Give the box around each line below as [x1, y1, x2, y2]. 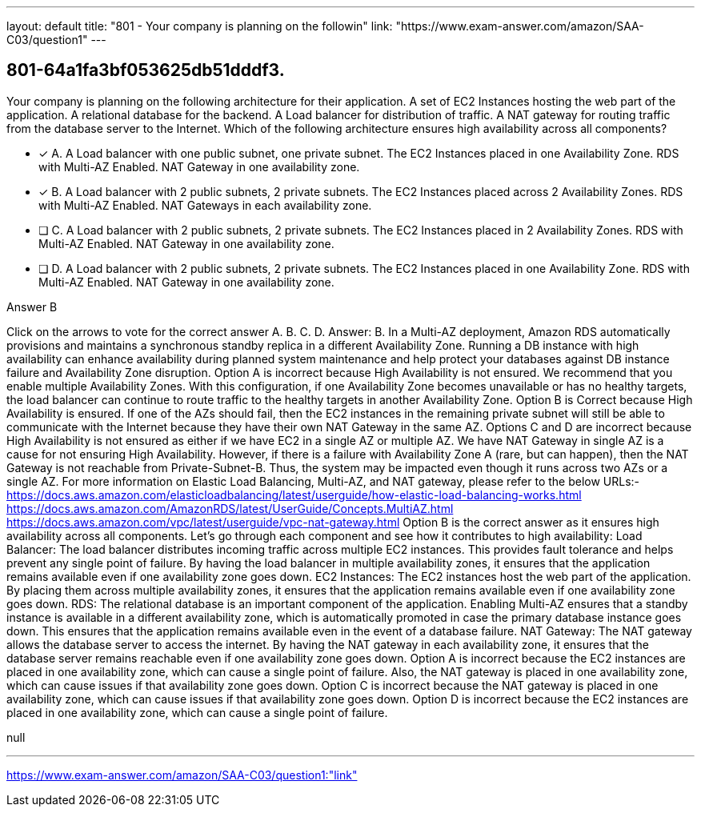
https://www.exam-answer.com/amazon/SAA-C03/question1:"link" [6, 767, 358, 782]
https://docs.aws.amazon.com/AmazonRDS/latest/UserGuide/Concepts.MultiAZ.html [6, 501, 454, 515]
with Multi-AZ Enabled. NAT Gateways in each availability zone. [38, 198, 372, 212]
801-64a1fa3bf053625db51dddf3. [6, 60, 285, 81]
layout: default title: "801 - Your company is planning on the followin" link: [6, 19, 393, 33]
